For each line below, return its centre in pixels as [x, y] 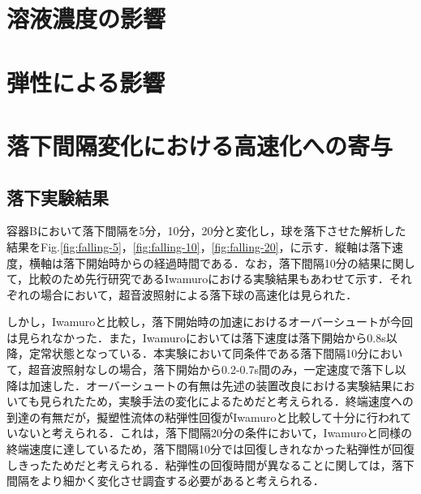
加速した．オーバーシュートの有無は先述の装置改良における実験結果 [210, 385]
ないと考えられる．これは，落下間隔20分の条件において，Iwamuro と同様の [215, 433]
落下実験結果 [58, 197]
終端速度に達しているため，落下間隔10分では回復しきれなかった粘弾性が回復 [210, 449]
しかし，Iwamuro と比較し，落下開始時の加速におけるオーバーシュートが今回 [210, 322]
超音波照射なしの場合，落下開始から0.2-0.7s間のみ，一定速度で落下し [212, 369]
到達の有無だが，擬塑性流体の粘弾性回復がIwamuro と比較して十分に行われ [203, 417]
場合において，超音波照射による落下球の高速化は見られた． [199, 294]
